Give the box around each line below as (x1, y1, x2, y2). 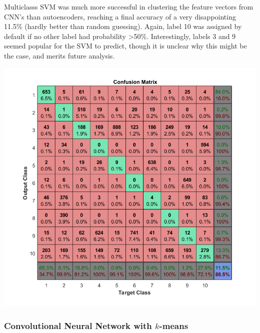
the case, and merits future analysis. (4, 50, 115, 60)
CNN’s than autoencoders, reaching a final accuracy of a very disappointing (4, 11, 236, 21)
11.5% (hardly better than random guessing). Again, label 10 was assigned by (4, 21, 242, 31)
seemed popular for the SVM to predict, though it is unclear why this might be (4, 40, 247, 51)
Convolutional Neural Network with (4, 319, 152, 331)
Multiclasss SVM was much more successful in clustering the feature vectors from (4, 1, 253, 11)
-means (159, 319, 188, 331)
